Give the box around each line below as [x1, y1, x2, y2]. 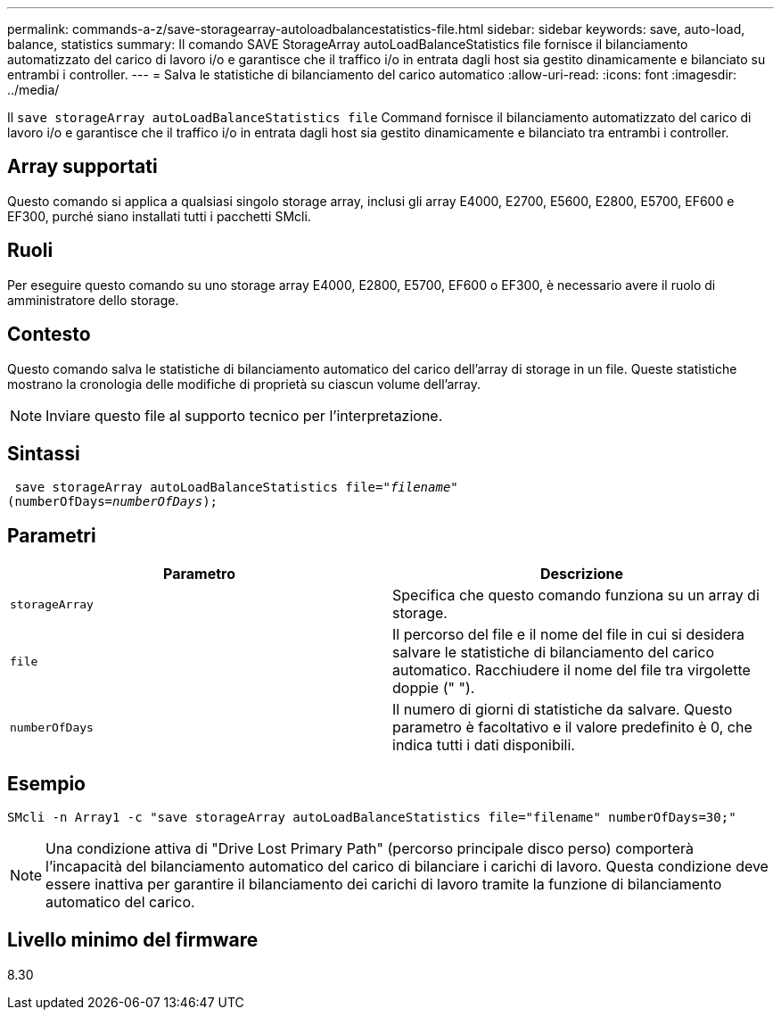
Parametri [7, 524, 96, 547]
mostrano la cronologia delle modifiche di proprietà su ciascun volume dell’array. [7, 376, 481, 392]
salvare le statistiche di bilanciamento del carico [392, 643, 715, 662]
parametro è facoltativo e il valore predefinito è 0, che [392, 718, 752, 737]
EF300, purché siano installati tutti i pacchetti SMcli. [7, 208, 311, 224]
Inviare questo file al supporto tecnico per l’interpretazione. [45, 406, 443, 425]
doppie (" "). [392, 679, 475, 698]
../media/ [7, 82, 60, 97]
